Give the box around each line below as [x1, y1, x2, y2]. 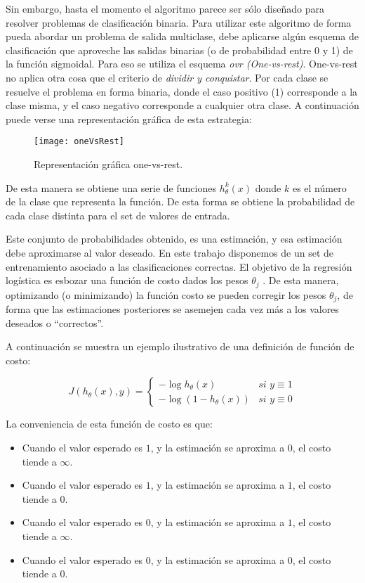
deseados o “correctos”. [6, 315, 104, 330]
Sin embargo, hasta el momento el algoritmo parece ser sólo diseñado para [6, 1, 324, 15]
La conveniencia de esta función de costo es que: [6, 416, 213, 431]
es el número [292, 180, 347, 195]
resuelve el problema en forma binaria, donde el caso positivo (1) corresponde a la [6, 84, 358, 98]
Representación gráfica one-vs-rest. [34, 157, 183, 171]
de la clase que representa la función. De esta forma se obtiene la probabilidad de [6, 194, 355, 209]
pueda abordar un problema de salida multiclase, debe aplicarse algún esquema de [6, 29, 359, 44]
